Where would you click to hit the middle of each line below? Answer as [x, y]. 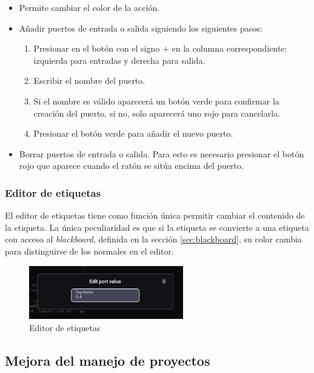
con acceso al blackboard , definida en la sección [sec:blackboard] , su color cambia [153, 239]
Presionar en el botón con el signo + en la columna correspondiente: [160, 48]
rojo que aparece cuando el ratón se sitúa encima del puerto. [131, 166]
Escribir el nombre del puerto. [89, 80]
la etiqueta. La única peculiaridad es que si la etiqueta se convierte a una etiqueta [157, 227]
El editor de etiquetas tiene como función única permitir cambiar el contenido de [155, 215]
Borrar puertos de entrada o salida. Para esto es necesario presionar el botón [162, 153]
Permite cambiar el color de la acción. [89, 7]
